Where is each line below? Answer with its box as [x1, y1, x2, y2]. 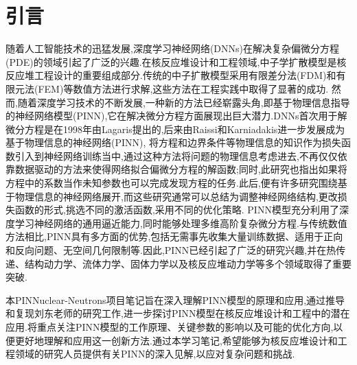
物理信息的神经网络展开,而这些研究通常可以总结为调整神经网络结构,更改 [14, 189, 338, 203]
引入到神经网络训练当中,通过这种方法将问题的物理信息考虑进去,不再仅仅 [14, 148, 338, 163]
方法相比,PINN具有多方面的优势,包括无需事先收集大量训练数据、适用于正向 [5, 229, 343, 244]
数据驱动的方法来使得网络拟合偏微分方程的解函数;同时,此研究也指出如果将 [14, 162, 347, 176]
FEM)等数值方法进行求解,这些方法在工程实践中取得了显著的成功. [38, 81, 329, 95]
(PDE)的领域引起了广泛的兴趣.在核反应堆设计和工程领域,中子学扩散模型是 [5, 54, 337, 69]
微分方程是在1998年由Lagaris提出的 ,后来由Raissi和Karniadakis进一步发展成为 [5, 121, 345, 136]
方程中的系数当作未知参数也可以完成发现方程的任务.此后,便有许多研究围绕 [5, 176, 338, 190]
